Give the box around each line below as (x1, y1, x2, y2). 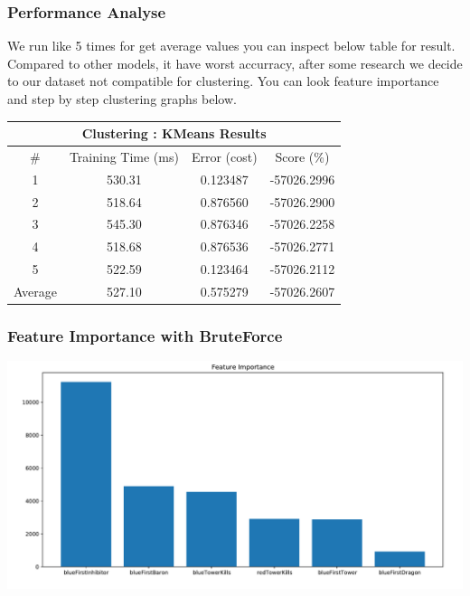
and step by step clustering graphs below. (7, 90, 237, 108)
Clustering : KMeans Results (81, 124, 267, 143)
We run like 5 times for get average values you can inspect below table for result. (7, 36, 456, 55)
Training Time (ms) (69, 147, 179, 166)
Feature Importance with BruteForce (7, 325, 283, 347)
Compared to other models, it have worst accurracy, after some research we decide (7, 53, 463, 72)
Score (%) (275, 147, 330, 166)
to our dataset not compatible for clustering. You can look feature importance (7, 71, 439, 90)
